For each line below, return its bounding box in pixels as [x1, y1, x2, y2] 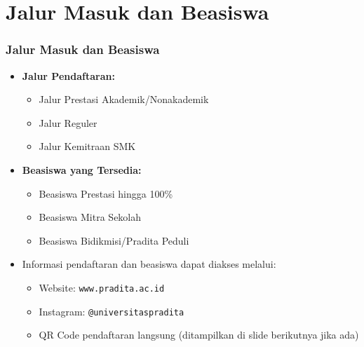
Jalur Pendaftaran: [22, 68, 115, 83]
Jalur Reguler [39, 115, 97, 130]
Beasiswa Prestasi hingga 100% [39, 186, 173, 200]
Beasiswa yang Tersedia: [22, 162, 142, 177]
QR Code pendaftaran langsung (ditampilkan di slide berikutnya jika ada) [39, 327, 359, 342]
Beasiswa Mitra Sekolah [39, 210, 142, 224]
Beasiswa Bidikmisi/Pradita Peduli [39, 233, 189, 247]
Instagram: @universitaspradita [39, 304, 184, 318]
